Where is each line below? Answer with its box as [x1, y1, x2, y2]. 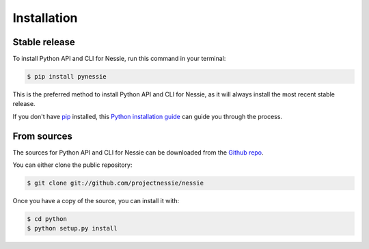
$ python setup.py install [27, 224, 118, 233]
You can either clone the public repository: [12, 161, 133, 169]
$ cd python [27, 215, 68, 223]
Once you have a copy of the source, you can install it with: [12, 197, 180, 205]
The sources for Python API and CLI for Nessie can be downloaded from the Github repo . [12, 148, 264, 157]
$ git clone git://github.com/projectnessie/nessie [27, 179, 204, 187]
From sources [12, 130, 73, 142]
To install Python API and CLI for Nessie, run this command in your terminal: [12, 55, 226, 63]
